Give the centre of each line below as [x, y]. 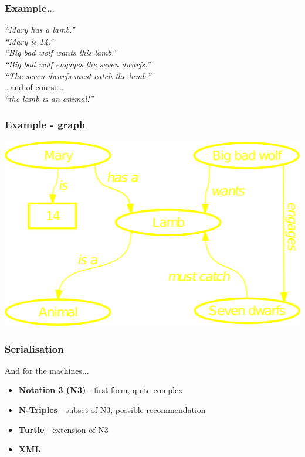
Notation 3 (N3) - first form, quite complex [101, 390]
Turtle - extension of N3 [63, 429]
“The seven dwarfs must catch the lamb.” [78, 75]
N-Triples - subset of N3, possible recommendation [112, 410]
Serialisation [34, 348]
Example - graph [45, 125]
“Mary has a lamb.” [40, 30]
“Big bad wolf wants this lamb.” [61, 52]
